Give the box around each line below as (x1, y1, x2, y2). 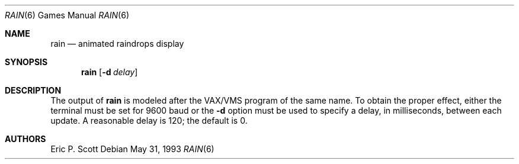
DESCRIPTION (5, 85, 62, 95)
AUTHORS (5, 134, 46, 144)
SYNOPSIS (5, 57, 48, 67)
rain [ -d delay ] (81, 67, 138, 77)
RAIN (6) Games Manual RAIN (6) (5, 10, 130, 20)
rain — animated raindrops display (50, 38, 184, 49)
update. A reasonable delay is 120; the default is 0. (50, 115, 248, 126)
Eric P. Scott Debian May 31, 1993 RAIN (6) (50, 144, 214, 154)
